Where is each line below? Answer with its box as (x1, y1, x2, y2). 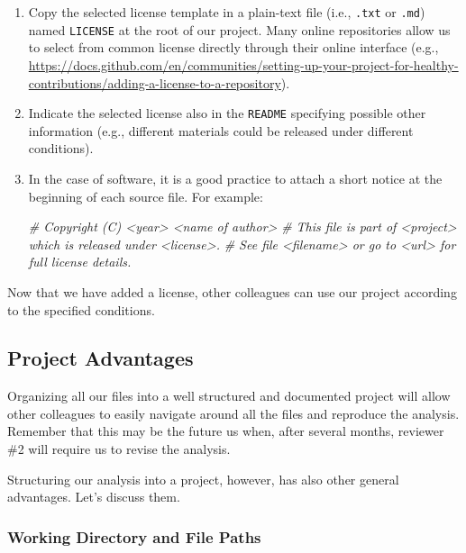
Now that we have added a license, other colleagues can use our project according (7, 282, 457, 301)
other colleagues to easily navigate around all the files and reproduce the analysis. (7, 403, 460, 422)
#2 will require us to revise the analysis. (7, 440, 231, 458)
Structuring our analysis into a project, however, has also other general (7, 469, 399, 488)
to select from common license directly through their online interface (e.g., (28, 38, 439, 57)
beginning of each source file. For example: (28, 186, 263, 205)
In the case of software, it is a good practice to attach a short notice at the (28, 168, 443, 187)
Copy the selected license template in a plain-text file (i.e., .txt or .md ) (28, 3, 425, 21)
